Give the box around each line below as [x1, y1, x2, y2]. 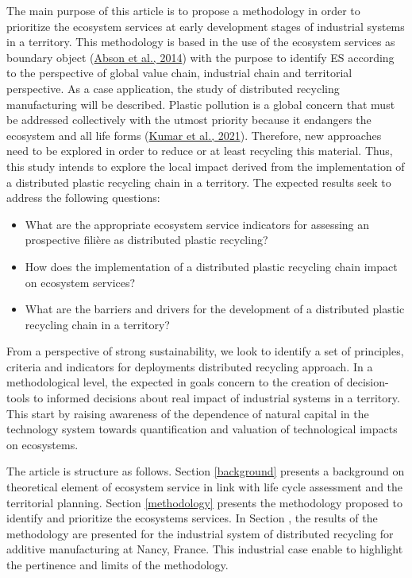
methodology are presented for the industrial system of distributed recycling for [6, 525, 394, 541]
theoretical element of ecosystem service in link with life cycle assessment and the [6, 479, 403, 495]
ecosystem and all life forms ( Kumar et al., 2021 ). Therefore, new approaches [6, 126, 382, 143]
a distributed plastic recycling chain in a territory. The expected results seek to [6, 173, 391, 190]
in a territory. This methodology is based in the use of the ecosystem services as [6, 33, 395, 50]
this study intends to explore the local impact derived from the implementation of [6, 157, 405, 174]
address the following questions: [6, 189, 160, 206]
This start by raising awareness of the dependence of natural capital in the [6, 405, 369, 421]
